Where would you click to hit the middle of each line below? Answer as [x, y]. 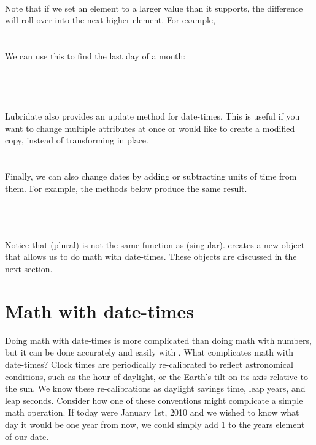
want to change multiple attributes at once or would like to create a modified [150, 128]
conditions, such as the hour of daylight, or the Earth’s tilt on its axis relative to [156, 376]
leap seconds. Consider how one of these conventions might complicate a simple [154, 400]
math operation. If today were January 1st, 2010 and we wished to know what [152, 412]
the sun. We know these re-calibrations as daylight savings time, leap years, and [155, 388]
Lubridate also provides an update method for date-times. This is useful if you [152, 116]
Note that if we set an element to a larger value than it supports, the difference [154, 8]
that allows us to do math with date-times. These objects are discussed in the [151, 257]
